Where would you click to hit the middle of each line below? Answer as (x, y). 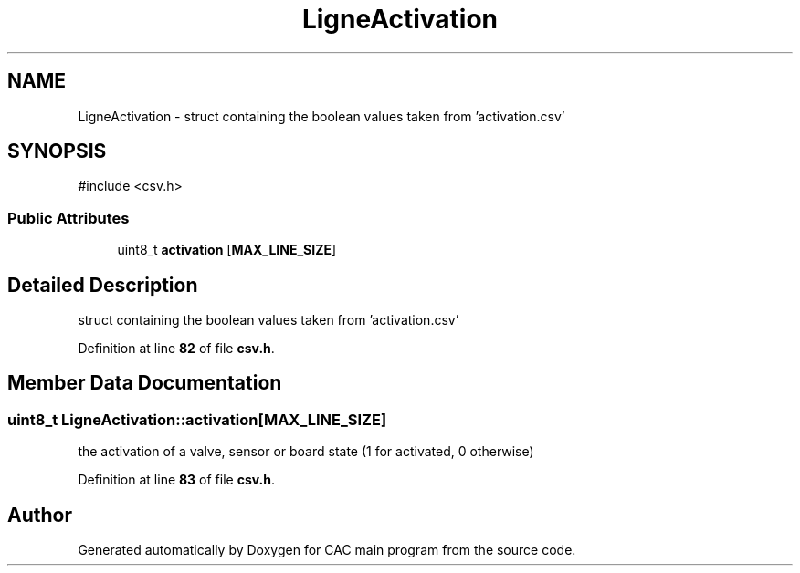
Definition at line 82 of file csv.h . (176, 349)
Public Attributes (68, 218)
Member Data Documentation (145, 383)
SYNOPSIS (57, 151)
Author (40, 515)
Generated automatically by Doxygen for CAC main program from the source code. (327, 550)
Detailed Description (103, 285)
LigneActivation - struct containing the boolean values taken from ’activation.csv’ (321, 116)
